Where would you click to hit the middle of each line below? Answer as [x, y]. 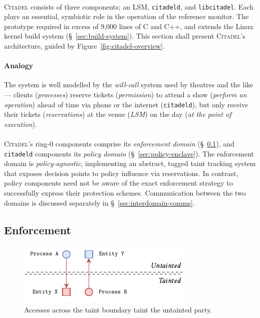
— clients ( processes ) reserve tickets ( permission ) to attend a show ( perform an [125, 95]
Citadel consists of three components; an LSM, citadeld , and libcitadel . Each [129, 6]
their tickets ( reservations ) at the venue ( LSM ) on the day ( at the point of [118, 114]
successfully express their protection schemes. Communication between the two [125, 193]
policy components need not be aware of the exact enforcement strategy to [118, 183]
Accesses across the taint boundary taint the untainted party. [118, 310]
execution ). [21, 124]
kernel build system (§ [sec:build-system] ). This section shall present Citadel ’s [125, 36]
